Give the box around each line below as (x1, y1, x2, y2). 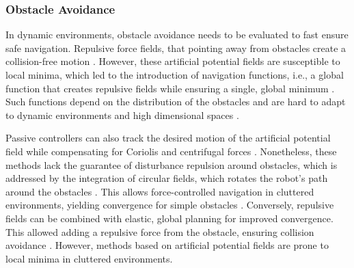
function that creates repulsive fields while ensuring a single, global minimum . (5, 81, 335, 95)
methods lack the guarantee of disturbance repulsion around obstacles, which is (5, 157, 338, 172)
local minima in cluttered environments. (5, 251, 173, 265)
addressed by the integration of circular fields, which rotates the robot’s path (5, 171, 328, 185)
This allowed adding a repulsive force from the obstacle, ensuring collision (5, 224, 314, 239)
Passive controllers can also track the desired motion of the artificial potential (5, 131, 331, 145)
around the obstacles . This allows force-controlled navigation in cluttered (5, 184, 314, 198)
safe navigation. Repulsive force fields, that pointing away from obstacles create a (5, 40, 346, 55)
